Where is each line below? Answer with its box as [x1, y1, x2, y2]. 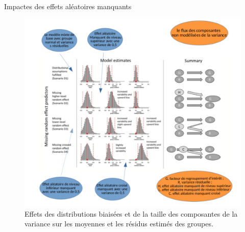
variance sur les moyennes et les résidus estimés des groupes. [24, 218, 213, 229]
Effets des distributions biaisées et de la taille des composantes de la [24, 208, 238, 219]
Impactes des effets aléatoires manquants [4, 1, 132, 11]
